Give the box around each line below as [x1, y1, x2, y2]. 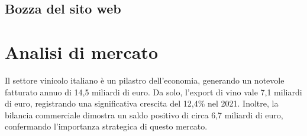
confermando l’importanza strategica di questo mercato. [5, 120, 208, 132]
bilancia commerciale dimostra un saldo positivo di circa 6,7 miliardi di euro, [5, 108, 283, 121]
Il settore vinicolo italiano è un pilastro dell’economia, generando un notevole [5, 74, 285, 86]
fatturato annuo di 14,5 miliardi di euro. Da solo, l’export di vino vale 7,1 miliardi [5, 85, 302, 98]
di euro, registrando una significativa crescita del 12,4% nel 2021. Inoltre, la [5, 97, 279, 110]
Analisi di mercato [5, 39, 159, 64]
